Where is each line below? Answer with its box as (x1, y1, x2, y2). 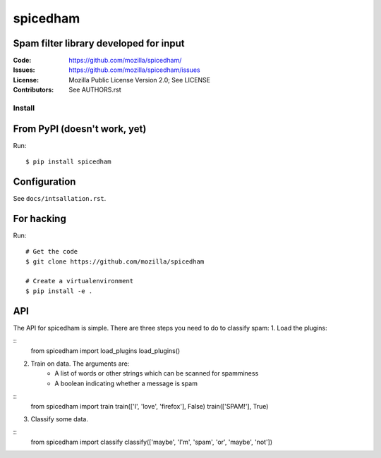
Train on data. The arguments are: (30, 359, 130, 368)
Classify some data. (30, 414, 88, 423)
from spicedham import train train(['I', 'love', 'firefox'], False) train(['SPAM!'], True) (30, 402, 269, 410)
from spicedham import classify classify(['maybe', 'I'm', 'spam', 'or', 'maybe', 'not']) (30, 438, 273, 446)
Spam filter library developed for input (13, 37, 185, 49)
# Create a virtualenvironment (25, 277, 134, 285)
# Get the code (25, 247, 78, 256)
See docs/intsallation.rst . (13, 194, 107, 202)
